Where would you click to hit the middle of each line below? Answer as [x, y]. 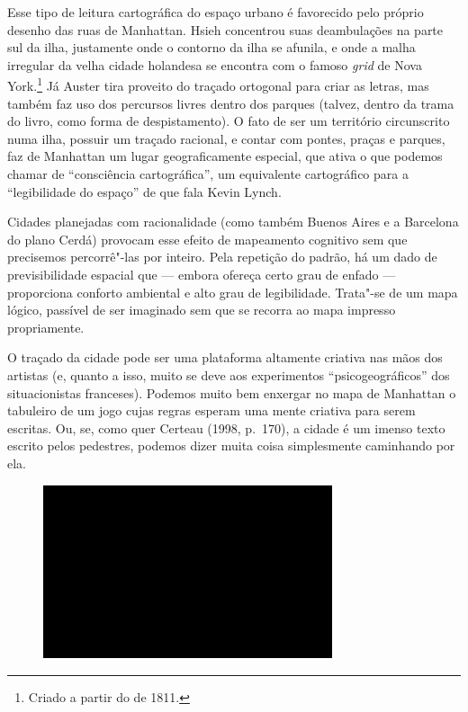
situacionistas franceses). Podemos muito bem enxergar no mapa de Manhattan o [232, 392]
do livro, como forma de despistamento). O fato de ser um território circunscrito [229, 121]
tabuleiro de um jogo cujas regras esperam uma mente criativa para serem [211, 410]
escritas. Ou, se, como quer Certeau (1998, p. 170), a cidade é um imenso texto [226, 427]
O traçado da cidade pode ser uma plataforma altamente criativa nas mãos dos [225, 357]
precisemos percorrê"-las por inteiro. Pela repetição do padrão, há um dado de [222, 257]
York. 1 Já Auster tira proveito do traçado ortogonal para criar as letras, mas [218, 85]
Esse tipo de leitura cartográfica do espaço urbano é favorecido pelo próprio [216, 12]
